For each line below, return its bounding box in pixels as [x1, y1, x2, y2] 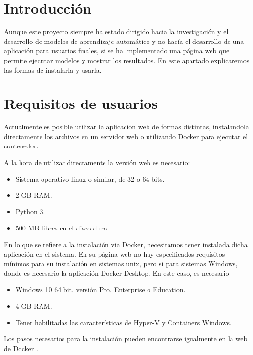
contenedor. [4, 141, 39, 151]
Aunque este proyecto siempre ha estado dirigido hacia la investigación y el [4, 26, 229, 37]
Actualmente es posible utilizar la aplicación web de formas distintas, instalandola [4, 122, 249, 132]
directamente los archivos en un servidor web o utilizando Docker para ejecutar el [4, 131, 248, 141]
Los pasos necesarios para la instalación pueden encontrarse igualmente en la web [4, 334, 248, 344]
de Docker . [4, 343, 38, 353]
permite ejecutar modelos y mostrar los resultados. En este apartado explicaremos [4, 55, 250, 65]
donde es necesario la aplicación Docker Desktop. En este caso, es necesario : [4, 268, 233, 278]
